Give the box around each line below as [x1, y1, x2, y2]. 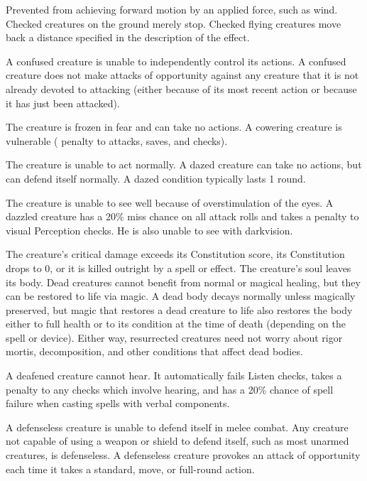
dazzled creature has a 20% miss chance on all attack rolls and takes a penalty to [6, 209, 359, 224]
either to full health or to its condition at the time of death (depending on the [6, 316, 346, 331]
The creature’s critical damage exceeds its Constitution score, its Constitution [6, 247, 345, 261]
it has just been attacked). [6, 95, 120, 110]
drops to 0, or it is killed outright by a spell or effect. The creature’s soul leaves [6, 260, 351, 275]
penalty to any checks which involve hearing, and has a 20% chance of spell [6, 382, 334, 396]
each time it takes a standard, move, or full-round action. [6, 461, 255, 476]
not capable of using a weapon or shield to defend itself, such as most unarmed [6, 433, 349, 448]
